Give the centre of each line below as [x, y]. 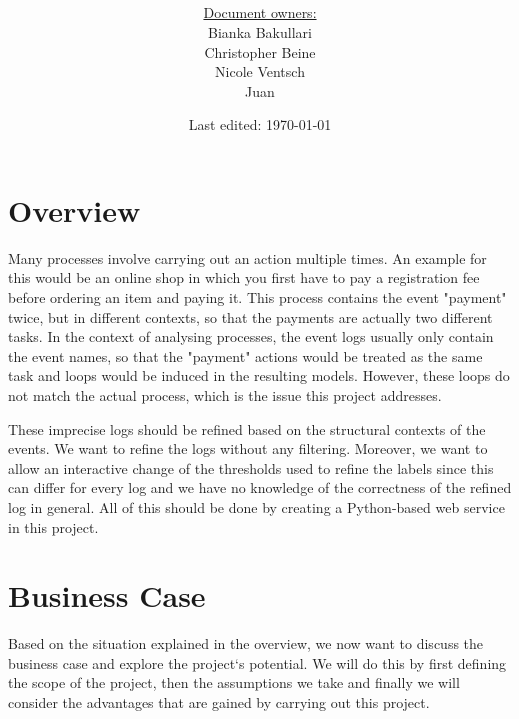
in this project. [53, 526]
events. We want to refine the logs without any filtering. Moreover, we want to [248, 448]
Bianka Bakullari [260, 31]
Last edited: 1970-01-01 [260, 124]
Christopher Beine [260, 51]
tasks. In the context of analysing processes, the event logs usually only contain [251, 336]
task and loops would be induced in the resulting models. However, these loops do [259, 375]
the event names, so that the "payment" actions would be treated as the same [245, 355]
